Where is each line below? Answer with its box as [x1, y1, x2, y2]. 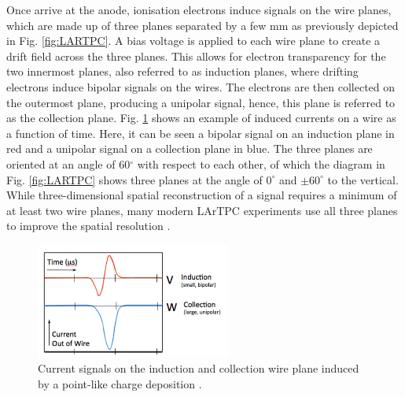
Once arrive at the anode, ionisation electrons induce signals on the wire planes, [6, 2, 392, 17]
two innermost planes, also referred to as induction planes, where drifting [6, 63, 359, 80]
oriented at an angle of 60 [6, 155, 131, 172]
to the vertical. [327, 171, 399, 187]
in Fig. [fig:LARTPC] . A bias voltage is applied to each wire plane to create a [6, 32, 381, 49]
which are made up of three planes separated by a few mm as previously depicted [6, 17, 399, 33]
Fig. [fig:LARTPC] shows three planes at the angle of [6, 171, 263, 187]
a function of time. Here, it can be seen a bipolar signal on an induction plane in [6, 124, 395, 141]
